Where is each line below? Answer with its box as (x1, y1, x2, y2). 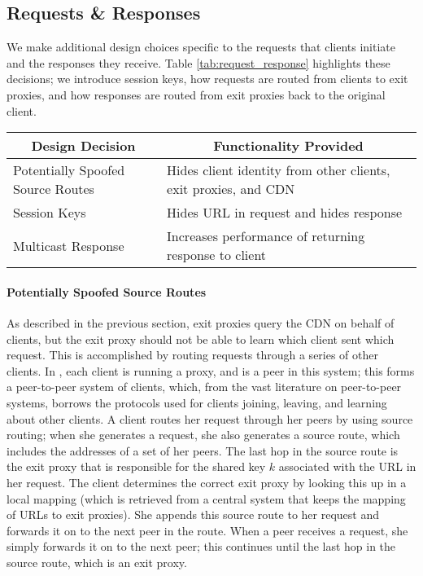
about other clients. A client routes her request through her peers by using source (7, 410, 413, 427)
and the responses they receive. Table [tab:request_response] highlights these (7, 54, 390, 71)
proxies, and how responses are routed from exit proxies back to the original (7, 86, 386, 103)
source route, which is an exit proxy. (7, 553, 187, 570)
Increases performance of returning (167, 226, 365, 246)
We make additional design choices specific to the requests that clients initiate (7, 38, 396, 55)
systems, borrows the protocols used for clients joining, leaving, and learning (7, 394, 387, 411)
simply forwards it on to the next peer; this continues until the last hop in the (7, 538, 396, 555)
